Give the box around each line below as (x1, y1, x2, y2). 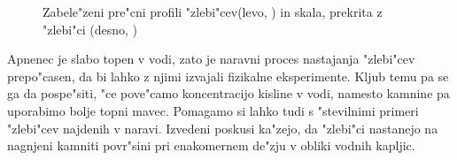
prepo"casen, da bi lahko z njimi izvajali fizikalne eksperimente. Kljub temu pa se (7, 66, 449, 85)
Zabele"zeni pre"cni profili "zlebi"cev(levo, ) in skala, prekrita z (43, 3, 383, 20)
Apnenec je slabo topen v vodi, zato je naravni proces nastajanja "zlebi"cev (7, 50, 415, 68)
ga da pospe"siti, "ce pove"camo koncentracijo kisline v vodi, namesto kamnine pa (7, 84, 450, 103)
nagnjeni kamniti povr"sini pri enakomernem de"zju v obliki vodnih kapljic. (7, 136, 415, 155)
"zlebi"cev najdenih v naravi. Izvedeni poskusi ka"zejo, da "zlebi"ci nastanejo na (7, 118, 438, 137)
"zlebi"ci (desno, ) (43, 19, 137, 38)
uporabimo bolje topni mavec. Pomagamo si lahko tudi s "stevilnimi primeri (7, 101, 419, 119)
